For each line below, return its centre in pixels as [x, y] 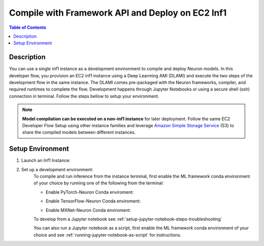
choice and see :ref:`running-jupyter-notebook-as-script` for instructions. [108, 235]
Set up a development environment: [57, 169]
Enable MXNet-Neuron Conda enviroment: [88, 210]
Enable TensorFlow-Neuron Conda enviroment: [93, 201]
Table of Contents [28, 27]
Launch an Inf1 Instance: [46, 160]
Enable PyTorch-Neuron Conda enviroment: [90, 192]
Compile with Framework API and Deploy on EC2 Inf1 [118, 13]
